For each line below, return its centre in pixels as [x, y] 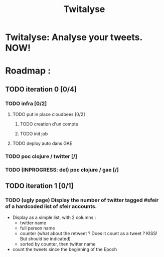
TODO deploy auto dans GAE [42, 143]
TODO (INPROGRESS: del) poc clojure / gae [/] [62, 169]
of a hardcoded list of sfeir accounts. [51, 206]
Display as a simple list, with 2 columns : [54, 217]
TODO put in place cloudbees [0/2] [49, 114]
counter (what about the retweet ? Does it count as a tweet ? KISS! [89, 233]
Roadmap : [28, 71]
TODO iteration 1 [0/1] [39, 186]
